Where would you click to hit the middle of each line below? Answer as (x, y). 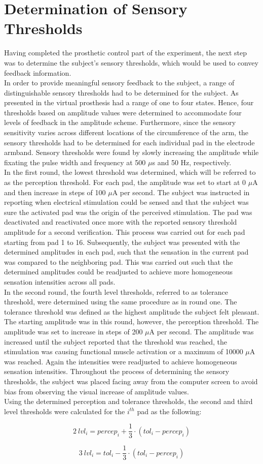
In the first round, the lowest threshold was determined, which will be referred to (130, 172)
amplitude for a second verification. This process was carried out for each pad (125, 232)
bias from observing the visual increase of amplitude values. (97, 391)
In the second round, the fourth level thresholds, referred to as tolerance (116, 291)
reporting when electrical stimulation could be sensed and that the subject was (126, 202)
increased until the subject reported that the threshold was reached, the (116, 341)
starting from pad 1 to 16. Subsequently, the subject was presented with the (122, 242)
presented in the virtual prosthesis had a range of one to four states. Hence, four (129, 102)
